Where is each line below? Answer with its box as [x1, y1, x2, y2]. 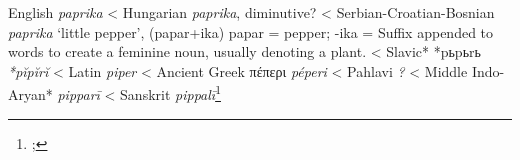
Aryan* [8, 84, 53, 105]
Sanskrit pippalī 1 [120, 81, 221, 105]
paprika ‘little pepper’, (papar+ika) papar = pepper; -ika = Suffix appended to [8, 21, 494, 42]
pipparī [57, 84, 100, 105]
